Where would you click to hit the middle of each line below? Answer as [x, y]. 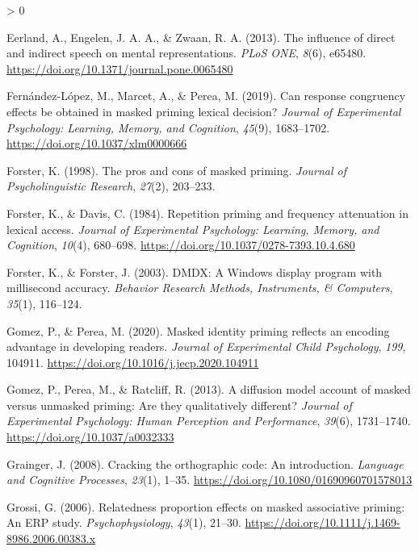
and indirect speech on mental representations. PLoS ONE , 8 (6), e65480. [186, 53]
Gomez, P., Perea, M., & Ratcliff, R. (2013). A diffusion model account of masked [209, 389]
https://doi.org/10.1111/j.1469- [323, 522]
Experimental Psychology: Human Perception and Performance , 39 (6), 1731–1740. [209, 421]
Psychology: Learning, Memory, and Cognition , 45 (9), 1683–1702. [168, 127]
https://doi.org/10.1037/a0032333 [90, 437]
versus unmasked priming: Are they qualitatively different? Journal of [179, 405]
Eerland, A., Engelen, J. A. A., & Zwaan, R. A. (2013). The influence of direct [201, 37]
